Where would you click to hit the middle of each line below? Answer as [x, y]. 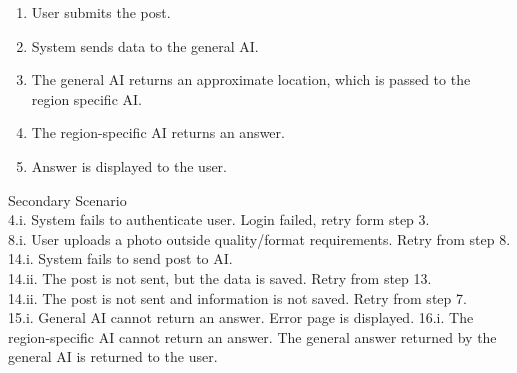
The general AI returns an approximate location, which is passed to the [251, 79]
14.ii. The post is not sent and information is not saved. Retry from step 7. [237, 297]
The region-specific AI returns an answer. [158, 132]
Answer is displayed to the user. [129, 165]
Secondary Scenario [67, 199]
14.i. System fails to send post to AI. [120, 258]
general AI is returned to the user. [113, 356]
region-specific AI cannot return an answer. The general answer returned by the [252, 336]
